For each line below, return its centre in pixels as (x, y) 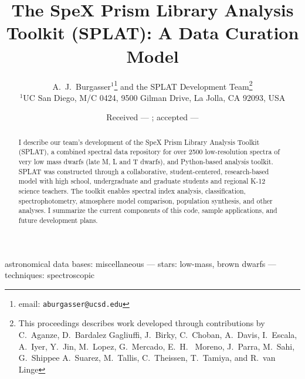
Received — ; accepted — (152, 117)
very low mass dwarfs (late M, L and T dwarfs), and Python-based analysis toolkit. (146, 162)
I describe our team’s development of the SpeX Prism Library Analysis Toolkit (139, 142)
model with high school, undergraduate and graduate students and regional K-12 (142, 181)
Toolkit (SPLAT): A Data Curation (152, 33)
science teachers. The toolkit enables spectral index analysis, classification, (132, 191)
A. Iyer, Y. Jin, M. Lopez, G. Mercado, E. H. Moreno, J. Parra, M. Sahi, (157, 346)
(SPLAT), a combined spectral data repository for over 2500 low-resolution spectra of (149, 152)
